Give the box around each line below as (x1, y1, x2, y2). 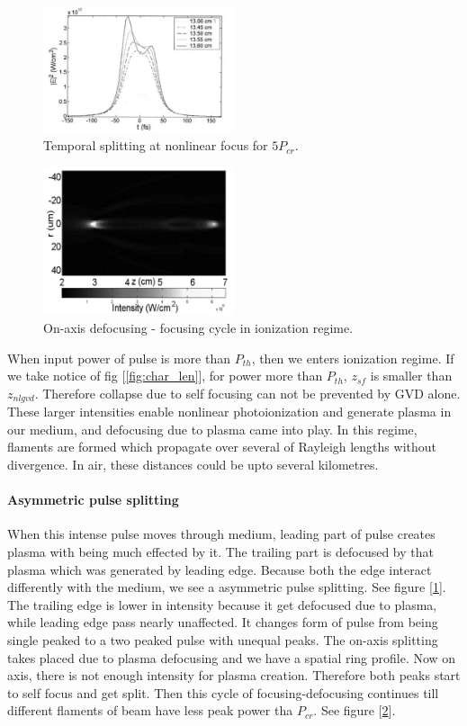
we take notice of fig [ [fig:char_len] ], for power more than (7, 366, 323, 385)
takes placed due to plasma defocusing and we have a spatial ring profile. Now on (7, 648, 456, 667)
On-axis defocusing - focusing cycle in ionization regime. (43, 318, 354, 336)
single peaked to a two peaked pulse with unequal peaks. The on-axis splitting (7, 630, 438, 649)
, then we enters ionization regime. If (251, 348, 454, 367)
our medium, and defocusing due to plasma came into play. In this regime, (7, 419, 418, 438)
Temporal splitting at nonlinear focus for (43, 136, 268, 155)
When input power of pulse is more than (7, 348, 230, 367)
